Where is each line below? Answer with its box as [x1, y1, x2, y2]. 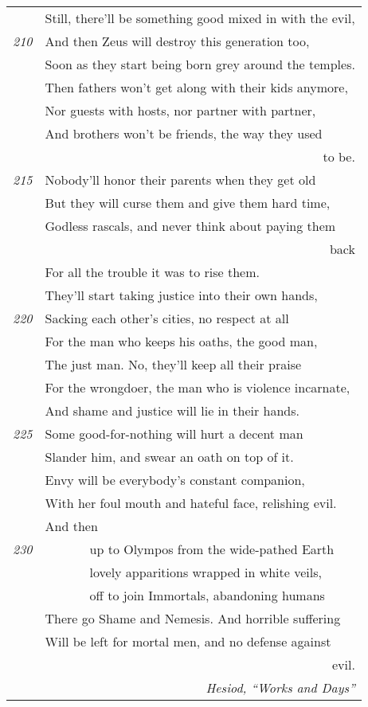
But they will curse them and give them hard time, [45, 193, 331, 212]
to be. [323, 147, 355, 166]
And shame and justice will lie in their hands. [45, 401, 299, 420]
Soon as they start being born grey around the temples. [45, 55, 355, 73]
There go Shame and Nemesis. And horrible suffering [45, 609, 341, 627]
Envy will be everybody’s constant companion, [45, 471, 305, 489]
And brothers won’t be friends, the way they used [45, 124, 323, 143]
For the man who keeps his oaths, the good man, [45, 332, 318, 350]
